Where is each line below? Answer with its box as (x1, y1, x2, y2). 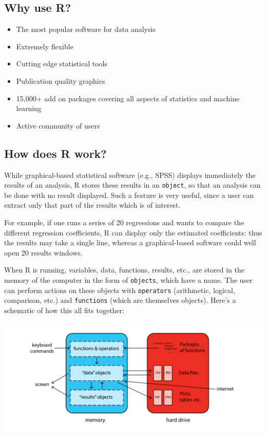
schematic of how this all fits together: (4, 304, 124, 315)
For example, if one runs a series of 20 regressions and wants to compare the (4, 217, 244, 227)
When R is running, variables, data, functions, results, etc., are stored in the (4, 264, 244, 275)
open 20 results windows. (4, 247, 83, 258)
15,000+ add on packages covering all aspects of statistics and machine (16, 93, 240, 103)
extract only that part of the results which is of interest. (4, 199, 181, 210)
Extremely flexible (16, 41, 73, 51)
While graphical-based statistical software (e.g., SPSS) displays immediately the (4, 169, 256, 180)
